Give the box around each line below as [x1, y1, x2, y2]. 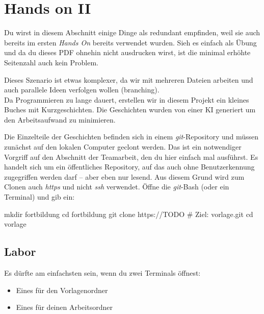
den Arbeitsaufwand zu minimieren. [4, 114, 116, 125]
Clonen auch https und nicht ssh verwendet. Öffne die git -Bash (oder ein [4, 181, 229, 192]
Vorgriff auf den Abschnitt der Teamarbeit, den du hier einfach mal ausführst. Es [4, 151, 258, 162]
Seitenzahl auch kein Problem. [4, 57, 98, 67]
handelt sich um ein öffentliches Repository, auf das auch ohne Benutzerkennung [4, 161, 255, 172]
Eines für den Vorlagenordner [16, 284, 108, 295]
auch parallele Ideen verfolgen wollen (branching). [4, 84, 160, 95]
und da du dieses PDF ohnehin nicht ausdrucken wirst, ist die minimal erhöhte [4, 47, 251, 58]
